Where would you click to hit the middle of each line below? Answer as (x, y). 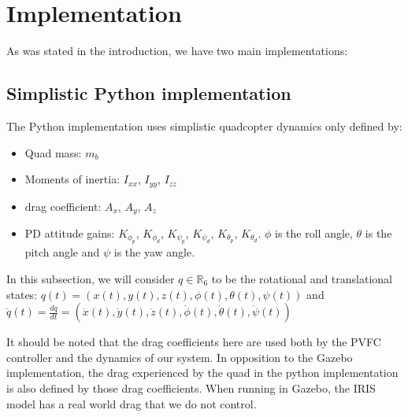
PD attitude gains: (70, 233)
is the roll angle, (314, 233)
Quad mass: (53, 152)
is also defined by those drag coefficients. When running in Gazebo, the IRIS (191, 387)
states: (22, 294)
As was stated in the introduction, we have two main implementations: (177, 51)
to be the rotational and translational (302, 279)
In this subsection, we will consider (91, 279)
